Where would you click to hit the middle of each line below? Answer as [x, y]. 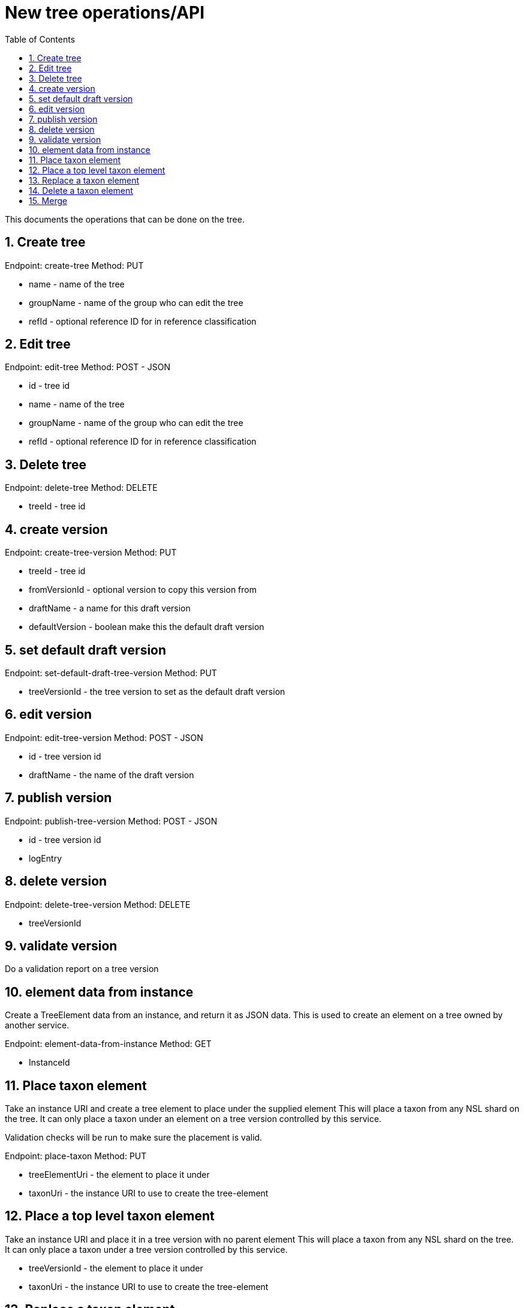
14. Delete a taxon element [81, 190]
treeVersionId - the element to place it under [116, 1268]
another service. [37, 1025]
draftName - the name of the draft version [112, 775]
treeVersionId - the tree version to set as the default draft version [157, 691]
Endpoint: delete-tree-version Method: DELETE [98, 904]
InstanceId [49, 1063]
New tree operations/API [105, 13]
